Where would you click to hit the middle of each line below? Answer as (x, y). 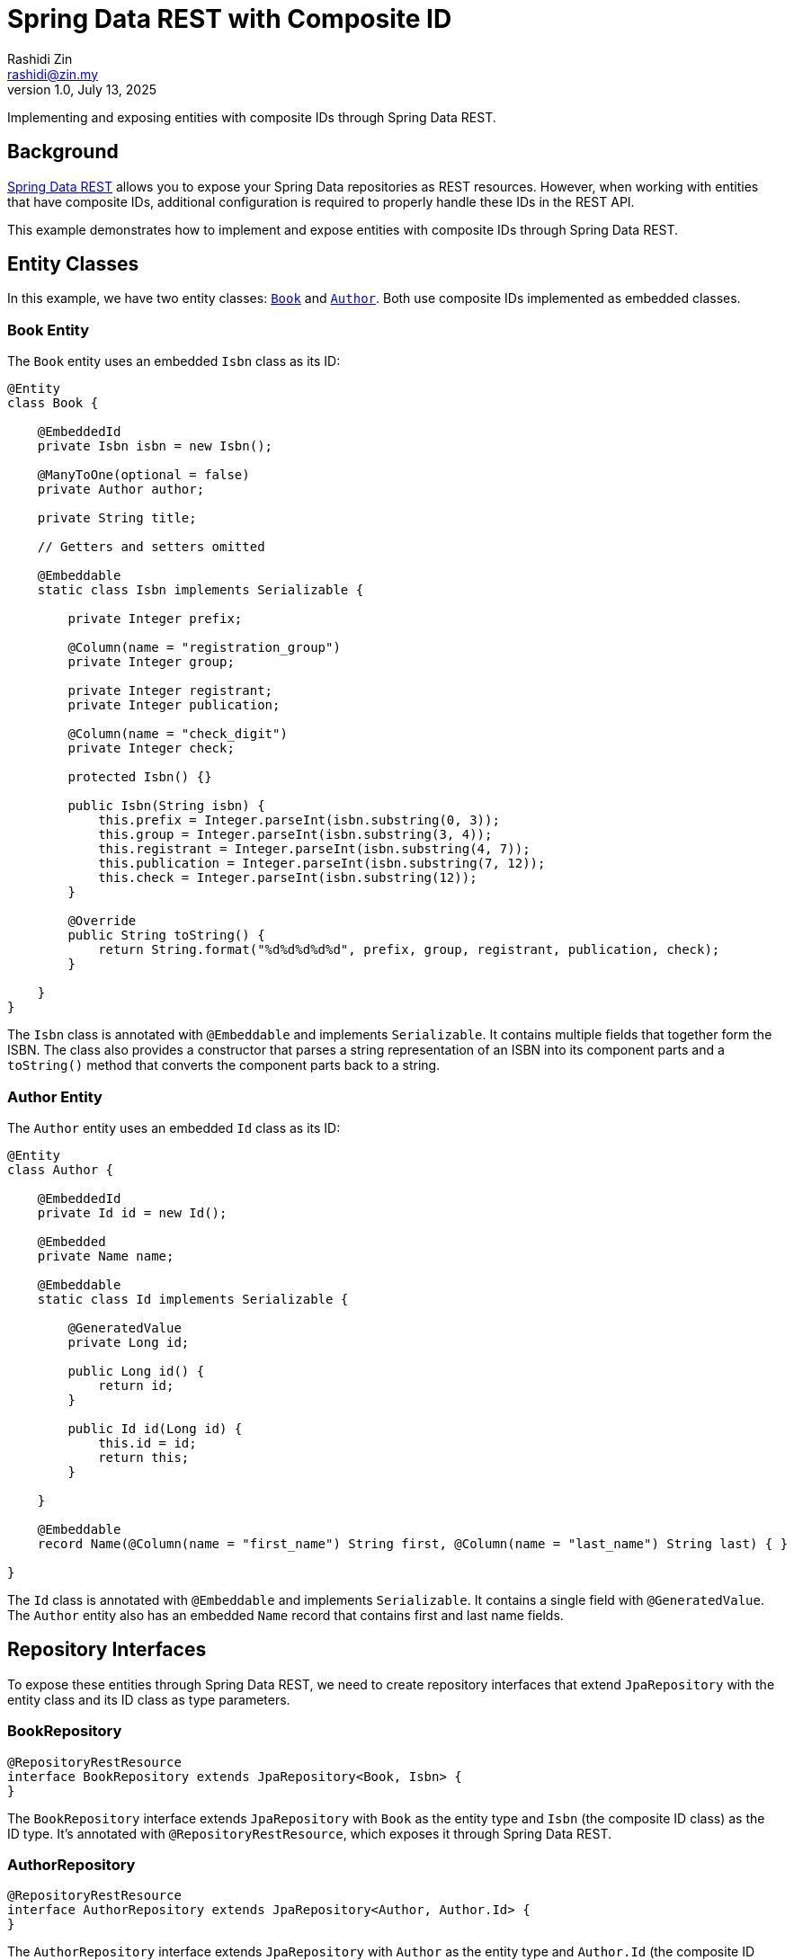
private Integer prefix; (155, 619)
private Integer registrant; (170, 691)
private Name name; (106, 1256)
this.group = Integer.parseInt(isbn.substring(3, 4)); (295, 835)
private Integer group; (151, 662)
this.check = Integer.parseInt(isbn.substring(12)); (288, 878)
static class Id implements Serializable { (193, 1299)
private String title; (117, 518)
